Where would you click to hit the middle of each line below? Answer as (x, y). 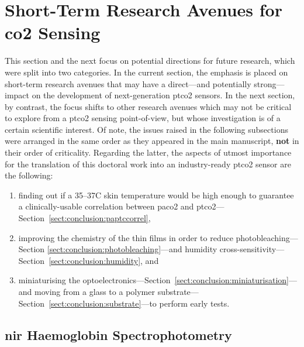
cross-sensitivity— (252, 249)
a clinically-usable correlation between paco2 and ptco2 (117, 206)
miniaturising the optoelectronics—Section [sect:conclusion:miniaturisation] (153, 280)
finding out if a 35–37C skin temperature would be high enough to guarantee (156, 195)
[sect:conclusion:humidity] (95, 260)
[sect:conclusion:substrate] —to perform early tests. (139, 303)
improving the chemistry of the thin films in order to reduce (126, 237)
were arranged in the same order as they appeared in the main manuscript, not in (152, 141)
